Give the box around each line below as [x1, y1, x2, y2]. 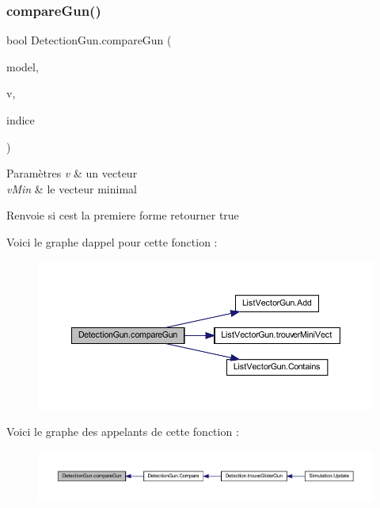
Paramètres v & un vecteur [6, 165, 138, 181]
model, [6, 58, 39, 74]
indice [6, 112, 35, 128]
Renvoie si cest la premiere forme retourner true [6, 207, 239, 223]
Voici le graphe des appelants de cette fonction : [6, 423, 239, 440]
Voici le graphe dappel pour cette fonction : [6, 233, 218, 250]
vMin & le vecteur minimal [6, 180, 137, 197]
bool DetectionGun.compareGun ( [6, 32, 172, 48]
